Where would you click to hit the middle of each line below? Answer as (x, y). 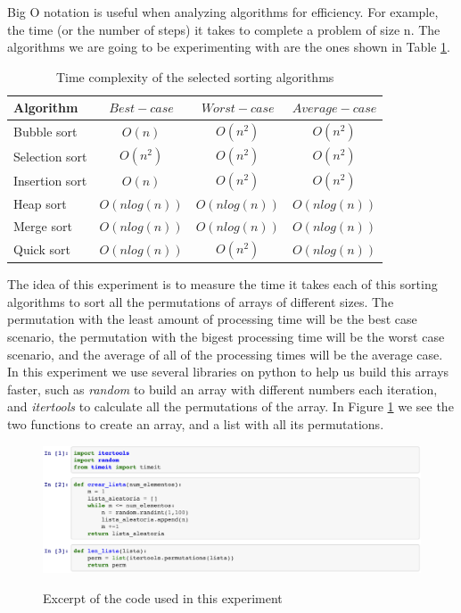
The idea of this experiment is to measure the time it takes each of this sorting (222, 284)
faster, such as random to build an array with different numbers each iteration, (222, 389)
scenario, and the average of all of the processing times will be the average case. (225, 354)
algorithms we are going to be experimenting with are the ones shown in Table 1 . (229, 47)
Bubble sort (45, 132)
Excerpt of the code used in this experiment (163, 597)
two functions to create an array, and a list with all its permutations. (196, 423)
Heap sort (40, 203)
